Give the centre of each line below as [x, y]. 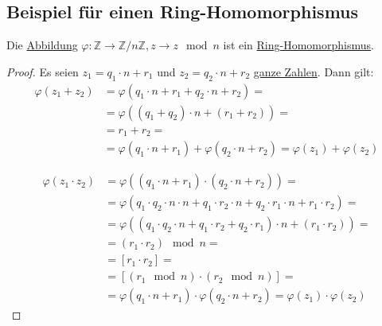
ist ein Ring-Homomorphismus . [298, 45]
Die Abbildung [42, 45]
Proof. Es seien [43, 71]
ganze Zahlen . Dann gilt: [314, 71]
